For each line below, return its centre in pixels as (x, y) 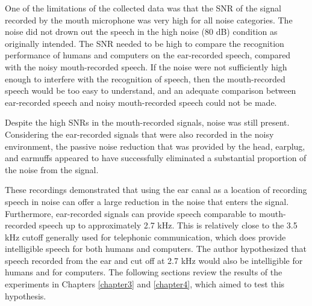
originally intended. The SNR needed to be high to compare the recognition (145, 43)
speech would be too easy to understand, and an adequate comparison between (151, 90)
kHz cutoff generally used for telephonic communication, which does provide (145, 237)
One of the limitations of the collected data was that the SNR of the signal (143, 8)
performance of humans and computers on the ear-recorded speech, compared (148, 55)
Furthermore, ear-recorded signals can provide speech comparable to (131, 213)
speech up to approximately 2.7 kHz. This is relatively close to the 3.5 (168, 225)
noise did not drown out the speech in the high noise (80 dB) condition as (141, 32)
